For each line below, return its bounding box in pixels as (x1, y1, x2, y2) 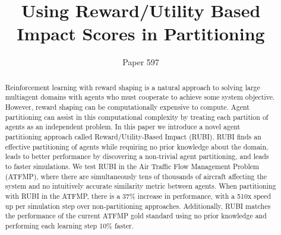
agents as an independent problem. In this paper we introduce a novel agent (5, 122, 241, 132)
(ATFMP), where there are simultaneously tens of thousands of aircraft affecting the (5, 171, 267, 181)
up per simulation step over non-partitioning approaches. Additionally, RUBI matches (5, 201, 271, 211)
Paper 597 (122, 56, 159, 68)
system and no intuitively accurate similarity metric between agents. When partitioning (5, 181, 276, 191)
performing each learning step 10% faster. (5, 220, 134, 230)
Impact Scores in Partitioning (17, 21, 265, 46)
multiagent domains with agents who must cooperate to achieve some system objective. (5, 92, 275, 102)
